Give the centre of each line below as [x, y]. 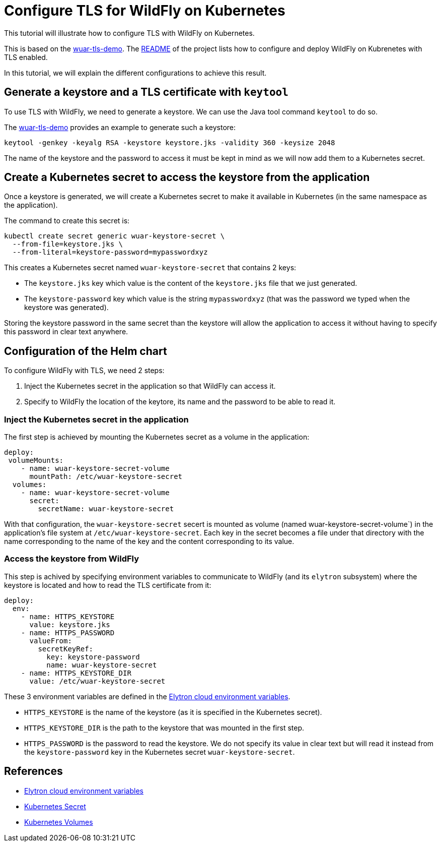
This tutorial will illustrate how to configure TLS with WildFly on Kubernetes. [129, 33]
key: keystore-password [93, 657]
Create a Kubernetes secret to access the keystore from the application [187, 177]
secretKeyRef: [66, 649]
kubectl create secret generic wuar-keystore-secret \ [115, 236]
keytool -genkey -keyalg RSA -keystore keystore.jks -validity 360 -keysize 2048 [170, 142]
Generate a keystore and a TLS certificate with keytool [146, 92]
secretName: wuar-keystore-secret [106, 509]
